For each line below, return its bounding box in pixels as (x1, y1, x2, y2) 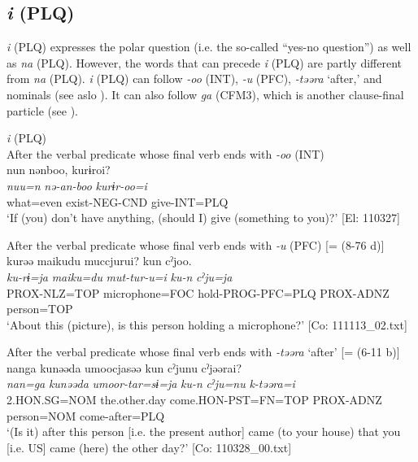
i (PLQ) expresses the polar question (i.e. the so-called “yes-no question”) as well (7, 38, 411, 55)
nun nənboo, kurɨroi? (7, 161, 111, 178)
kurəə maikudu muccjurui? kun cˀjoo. (7, 252, 192, 269)
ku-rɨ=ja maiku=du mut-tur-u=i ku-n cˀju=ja (7, 268, 233, 285)
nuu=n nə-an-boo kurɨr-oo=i (7, 177, 147, 194)
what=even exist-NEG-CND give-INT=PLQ (7, 193, 229, 210)
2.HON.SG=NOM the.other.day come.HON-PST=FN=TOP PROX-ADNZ (7, 391, 382, 408)
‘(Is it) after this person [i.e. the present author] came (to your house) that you (7, 423, 401, 440)
